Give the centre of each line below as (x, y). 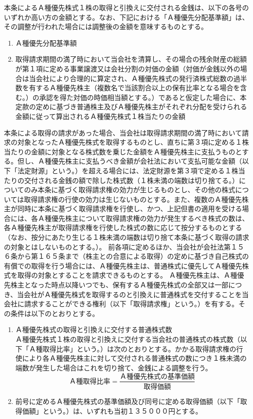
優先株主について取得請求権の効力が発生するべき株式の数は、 (150, 218)
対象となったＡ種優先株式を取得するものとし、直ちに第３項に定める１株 (133, 142)
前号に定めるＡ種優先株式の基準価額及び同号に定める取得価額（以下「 (128, 401)
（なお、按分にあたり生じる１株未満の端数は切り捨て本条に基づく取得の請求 (126, 237)
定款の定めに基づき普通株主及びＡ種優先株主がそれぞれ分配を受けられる (131, 107)
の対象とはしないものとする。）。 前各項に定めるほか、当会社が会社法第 (117, 246)
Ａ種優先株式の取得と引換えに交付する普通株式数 (94, 329)
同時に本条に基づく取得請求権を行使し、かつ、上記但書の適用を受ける (130, 209)
